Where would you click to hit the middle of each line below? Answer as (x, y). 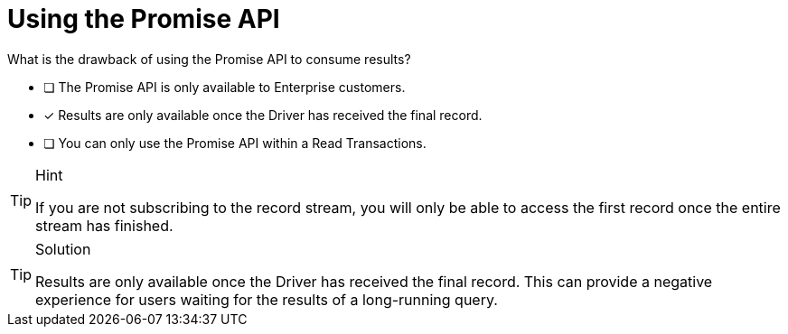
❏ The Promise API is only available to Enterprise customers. (225, 87)
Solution (63, 249)
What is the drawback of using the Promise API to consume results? (209, 59)
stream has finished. (104, 225)
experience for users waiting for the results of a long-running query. (267, 299)
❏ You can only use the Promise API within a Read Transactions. (235, 143)
